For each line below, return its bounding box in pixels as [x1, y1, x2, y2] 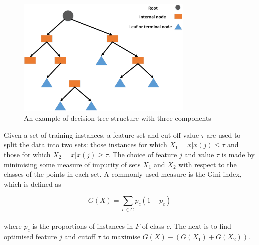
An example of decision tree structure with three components [24, 113, 211, 123]
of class [142, 221, 164, 231]
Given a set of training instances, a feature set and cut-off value [4, 129, 199, 140]
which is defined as [4, 178, 61, 189]
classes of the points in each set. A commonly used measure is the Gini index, [4, 169, 242, 179]
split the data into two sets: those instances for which [4, 139, 167, 150]
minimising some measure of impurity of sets [4, 159, 141, 169]
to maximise [103, 231, 141, 242]
